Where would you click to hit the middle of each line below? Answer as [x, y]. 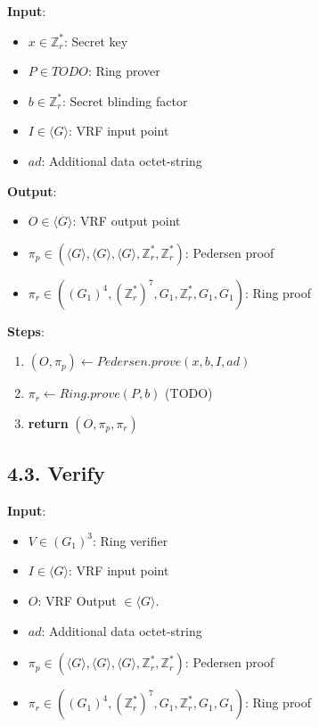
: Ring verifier [130, 540]
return [48, 422]
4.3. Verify [56, 473]
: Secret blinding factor [125, 100]
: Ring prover [124, 71]
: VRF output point [127, 221]
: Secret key [96, 41]
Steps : [26, 330]
